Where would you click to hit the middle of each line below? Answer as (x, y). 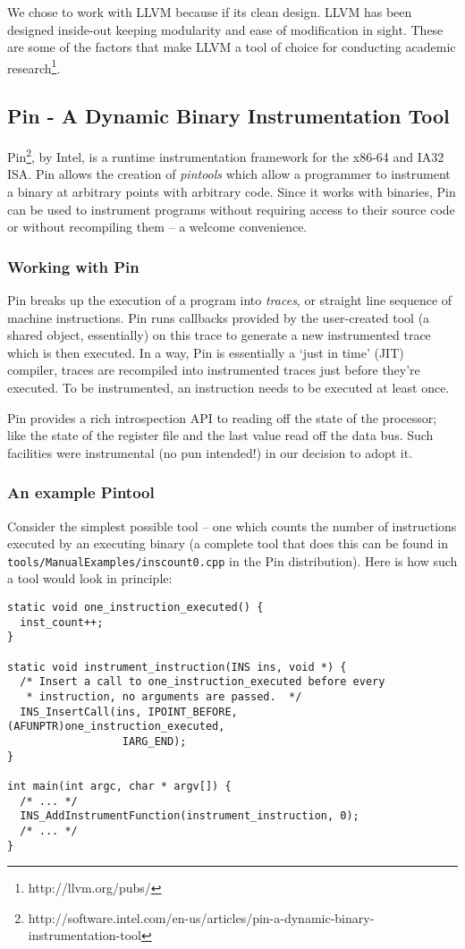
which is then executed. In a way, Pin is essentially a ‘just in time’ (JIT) (206, 352)
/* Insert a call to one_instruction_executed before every (203, 682)
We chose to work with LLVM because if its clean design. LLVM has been (210, 12)
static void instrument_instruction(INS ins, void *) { (177, 667)
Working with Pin (73, 266)
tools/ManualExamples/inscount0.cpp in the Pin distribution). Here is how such (232, 560)
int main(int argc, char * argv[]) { (119, 786)
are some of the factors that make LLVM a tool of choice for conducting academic (232, 47)
